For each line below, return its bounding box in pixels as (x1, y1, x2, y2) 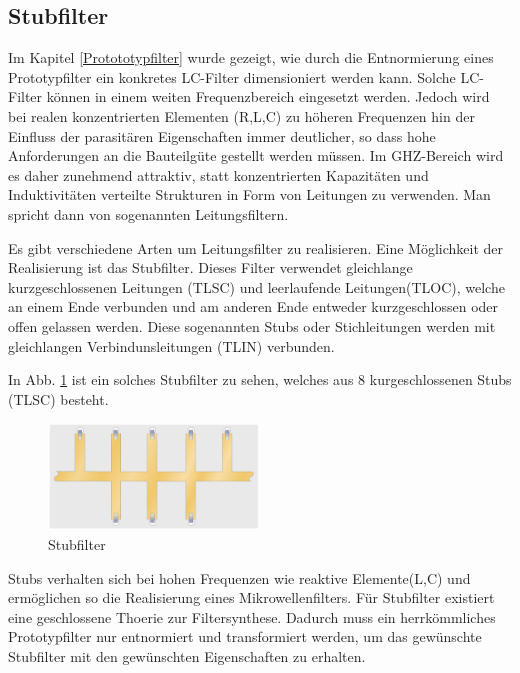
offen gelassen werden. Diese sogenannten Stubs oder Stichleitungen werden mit (8, 315, 496, 336)
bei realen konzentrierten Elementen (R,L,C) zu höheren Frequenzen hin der (8, 105, 475, 126)
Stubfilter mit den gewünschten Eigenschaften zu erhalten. (8, 645, 366, 666)
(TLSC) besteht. (8, 388, 109, 409)
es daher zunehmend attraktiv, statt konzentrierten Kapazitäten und (8, 164, 429, 185)
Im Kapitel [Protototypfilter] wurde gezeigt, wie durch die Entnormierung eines (8, 47, 494, 68)
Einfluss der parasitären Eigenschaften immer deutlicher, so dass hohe (8, 125, 436, 146)
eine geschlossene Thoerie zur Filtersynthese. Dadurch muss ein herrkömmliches (8, 606, 496, 627)
